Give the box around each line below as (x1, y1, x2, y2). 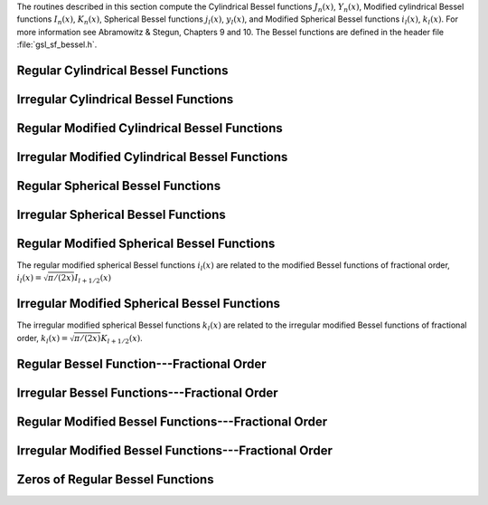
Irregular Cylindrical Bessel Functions (16, 91, 234, 107)
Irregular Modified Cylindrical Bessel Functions (16, 149, 288, 165)
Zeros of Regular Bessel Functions (16, 472, 214, 488)
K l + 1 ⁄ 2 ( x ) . (100, 332, 144, 346)
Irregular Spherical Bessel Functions (16, 207, 226, 223)
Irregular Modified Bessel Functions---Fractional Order (16, 443, 333, 459)
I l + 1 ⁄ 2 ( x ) (74, 272, 112, 285)
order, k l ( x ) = (16, 332, 69, 346)
